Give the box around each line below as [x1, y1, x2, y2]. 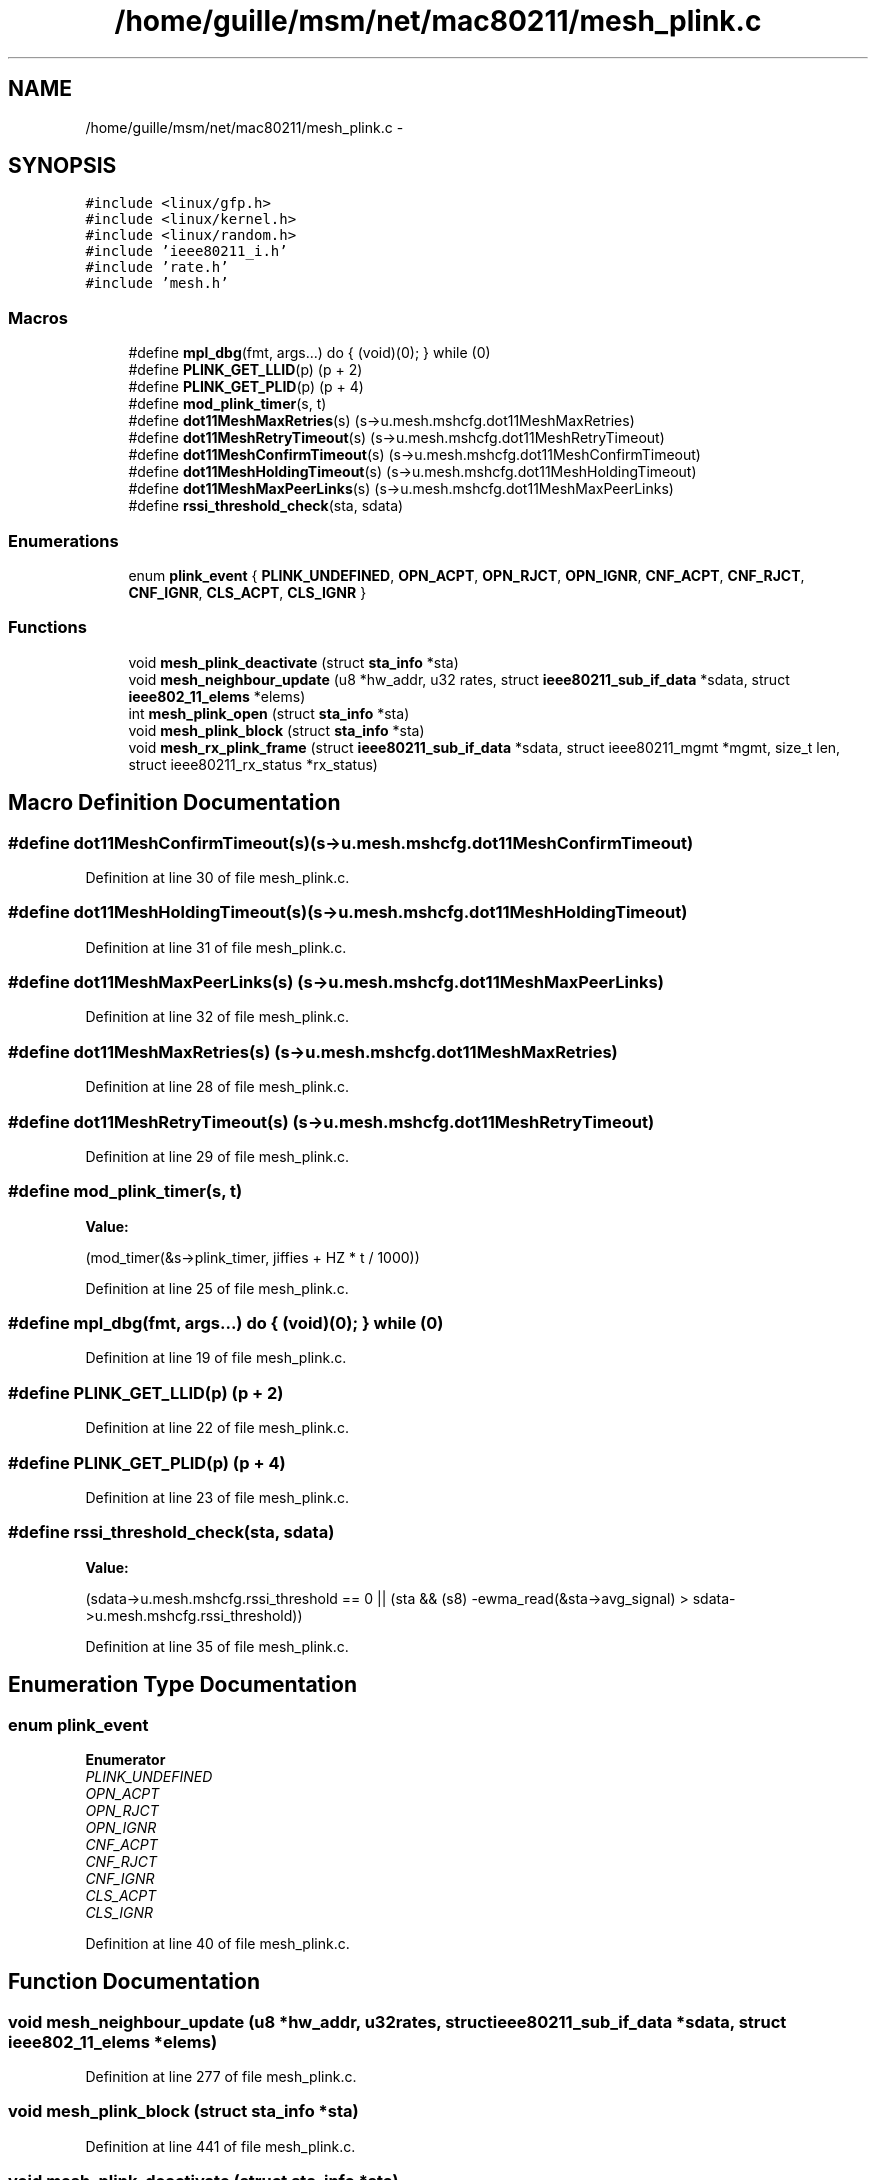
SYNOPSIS [8, 153, 117, 179]
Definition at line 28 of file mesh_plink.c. [85, 1078, 350, 1096]
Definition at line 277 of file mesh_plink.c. [85, 2068, 357, 2086]
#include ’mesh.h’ [85, 275, 229, 292]
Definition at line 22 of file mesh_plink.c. [85, 1419, 349, 1437]
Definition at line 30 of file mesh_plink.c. [85, 868, 350, 886]
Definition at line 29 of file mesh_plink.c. [85, 1147, 350, 1165]
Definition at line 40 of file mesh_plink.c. [85, 1934, 350, 1952]
